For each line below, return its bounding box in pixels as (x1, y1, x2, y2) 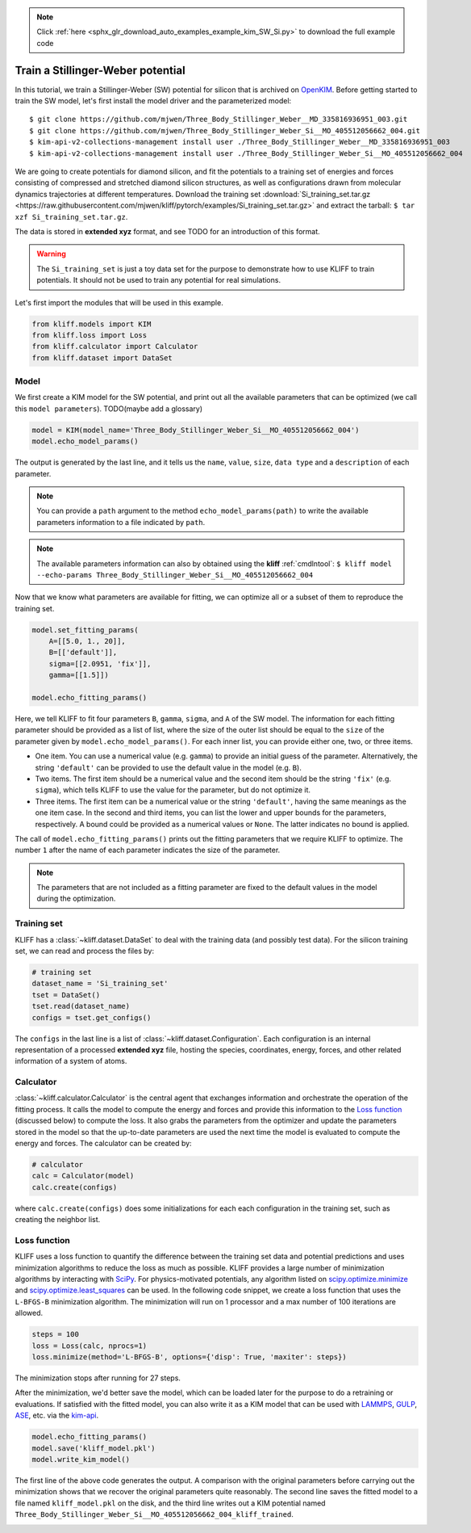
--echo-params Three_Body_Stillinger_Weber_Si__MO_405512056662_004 (36, 570, 314, 579)
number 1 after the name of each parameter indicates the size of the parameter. (15, 845, 281, 855)
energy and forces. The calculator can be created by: (15, 1139, 193, 1149)
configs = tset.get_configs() (31, 1013, 152, 1022)
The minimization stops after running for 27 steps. (15, 1373, 181, 1383)
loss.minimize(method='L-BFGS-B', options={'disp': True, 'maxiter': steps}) (31, 1353, 347, 1362)
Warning (36, 249, 66, 258)
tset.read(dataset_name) (31, 1002, 131, 1011)
